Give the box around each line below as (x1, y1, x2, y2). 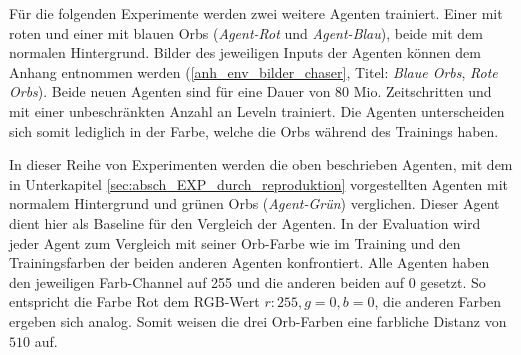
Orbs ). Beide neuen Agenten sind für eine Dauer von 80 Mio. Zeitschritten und (9, 81, 492, 102)
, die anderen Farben (374, 291, 502, 312)
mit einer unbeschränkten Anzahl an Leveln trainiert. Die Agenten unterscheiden (9, 100, 505, 121)
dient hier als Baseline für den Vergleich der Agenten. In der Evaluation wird (9, 212, 481, 233)
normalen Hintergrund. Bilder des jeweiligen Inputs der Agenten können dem (9, 42, 481, 63)
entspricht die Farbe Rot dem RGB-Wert (9, 291, 260, 312)
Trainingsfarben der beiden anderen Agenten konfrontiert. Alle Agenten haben (9, 252, 490, 273)
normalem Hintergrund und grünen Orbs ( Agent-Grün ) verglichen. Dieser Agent (9, 193, 500, 214)
